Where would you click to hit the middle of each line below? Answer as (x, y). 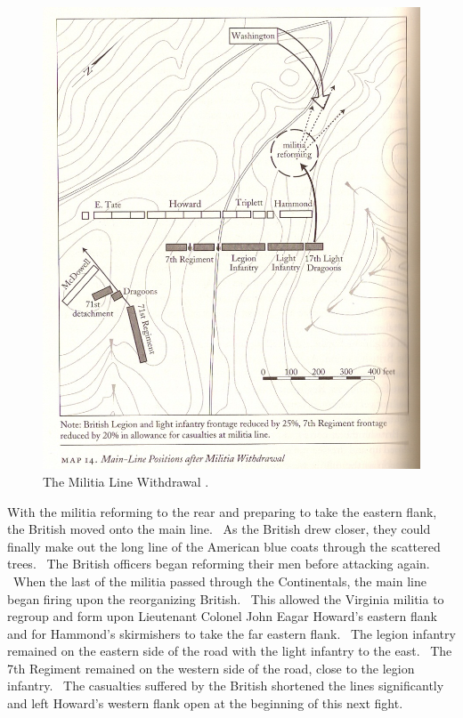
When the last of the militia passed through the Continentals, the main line (219, 581)
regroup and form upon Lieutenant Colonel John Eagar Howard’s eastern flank (222, 616)
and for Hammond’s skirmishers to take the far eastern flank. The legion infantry (231, 633)
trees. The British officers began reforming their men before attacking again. (219, 564)
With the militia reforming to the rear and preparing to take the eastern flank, (222, 511)
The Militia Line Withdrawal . (126, 481)
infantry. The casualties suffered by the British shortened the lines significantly (226, 686)
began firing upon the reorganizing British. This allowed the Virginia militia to (226, 598)
